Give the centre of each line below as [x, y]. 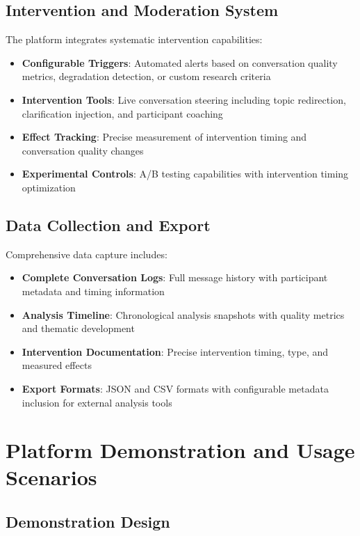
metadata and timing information [93, 291]
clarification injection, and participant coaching [122, 113]
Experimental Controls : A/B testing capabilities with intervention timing [185, 174]
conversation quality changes [83, 150]
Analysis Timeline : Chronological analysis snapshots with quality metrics [183, 314]
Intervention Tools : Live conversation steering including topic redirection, [184, 99]
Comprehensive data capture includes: [87, 254]
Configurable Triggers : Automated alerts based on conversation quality [180, 62]
